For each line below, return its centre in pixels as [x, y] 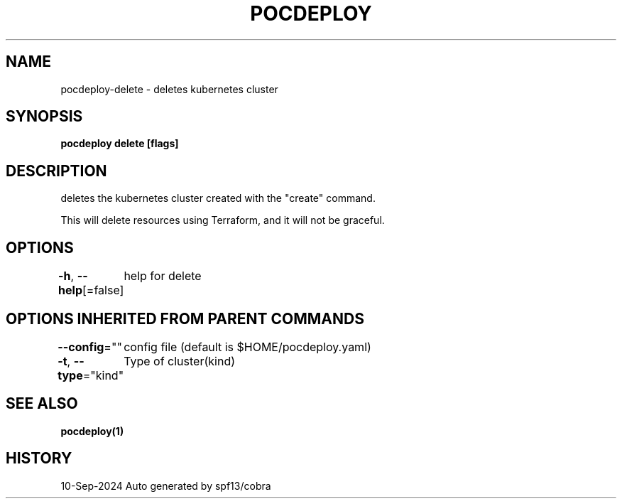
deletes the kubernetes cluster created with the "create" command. [218, 198]
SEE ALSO [42, 404]
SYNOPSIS [44, 117]
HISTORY [39, 459]
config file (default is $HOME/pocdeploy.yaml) [247, 347]
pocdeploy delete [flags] [120, 144]
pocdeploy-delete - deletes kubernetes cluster [169, 89]
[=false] [103, 290]
